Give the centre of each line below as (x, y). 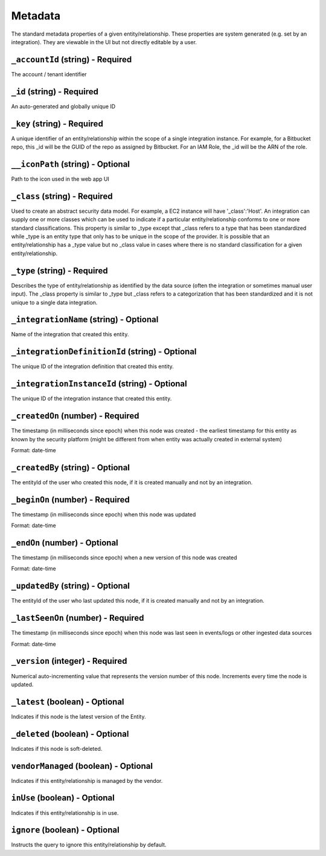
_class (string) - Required (62, 196)
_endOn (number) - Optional (65, 543)
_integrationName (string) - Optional (85, 319)
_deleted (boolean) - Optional (70, 734)
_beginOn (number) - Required (70, 500)
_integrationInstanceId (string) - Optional (99, 384)
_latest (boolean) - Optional (68, 702)
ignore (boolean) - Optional (66, 830)
